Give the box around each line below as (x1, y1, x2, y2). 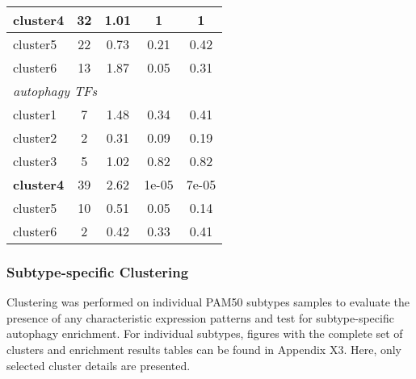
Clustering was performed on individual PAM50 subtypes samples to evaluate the (6, 294, 410, 310)
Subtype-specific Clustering (6, 261, 189, 281)
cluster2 (13, 128, 57, 147)
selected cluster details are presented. (6, 356, 191, 373)
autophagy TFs (13, 81, 98, 100)
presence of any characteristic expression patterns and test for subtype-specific (6, 309, 394, 326)
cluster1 (13, 105, 57, 123)
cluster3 (13, 152, 57, 170)
